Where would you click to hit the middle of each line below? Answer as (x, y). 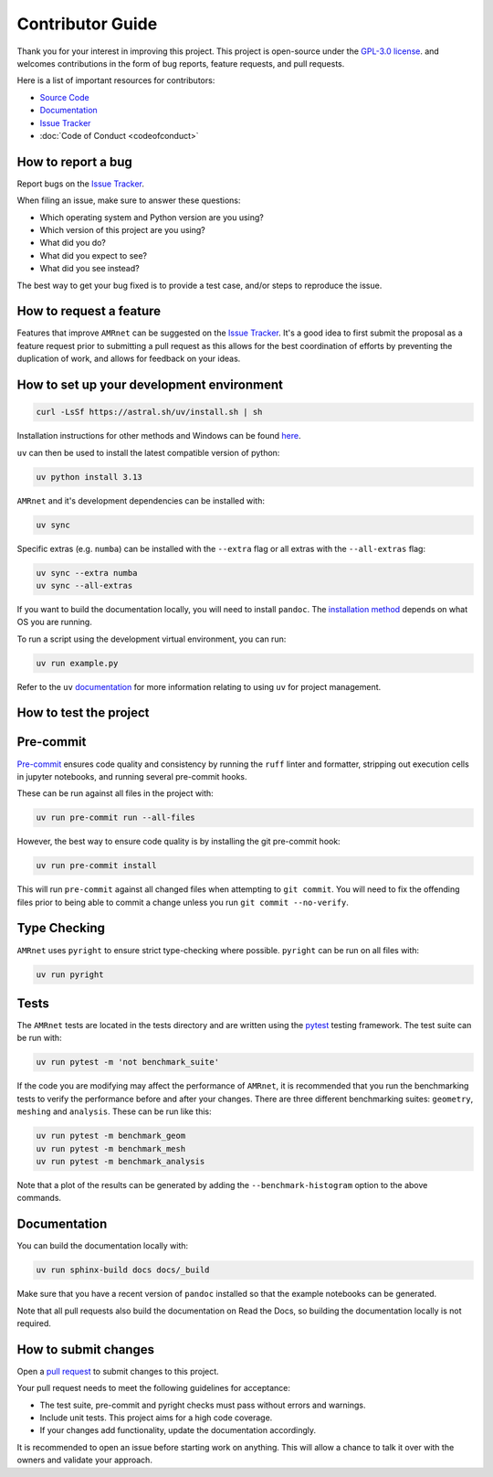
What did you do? (73, 243)
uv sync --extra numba (87, 573)
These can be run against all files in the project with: (115, 793)
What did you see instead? (90, 269)
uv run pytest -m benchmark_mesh (111, 1148)
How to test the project (83, 713)
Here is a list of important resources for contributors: (116, 80)
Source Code (65, 97)
